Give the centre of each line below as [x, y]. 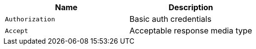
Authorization [30, 19]
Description [191, 7]
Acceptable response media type [191, 31]
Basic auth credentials [171, 19]
